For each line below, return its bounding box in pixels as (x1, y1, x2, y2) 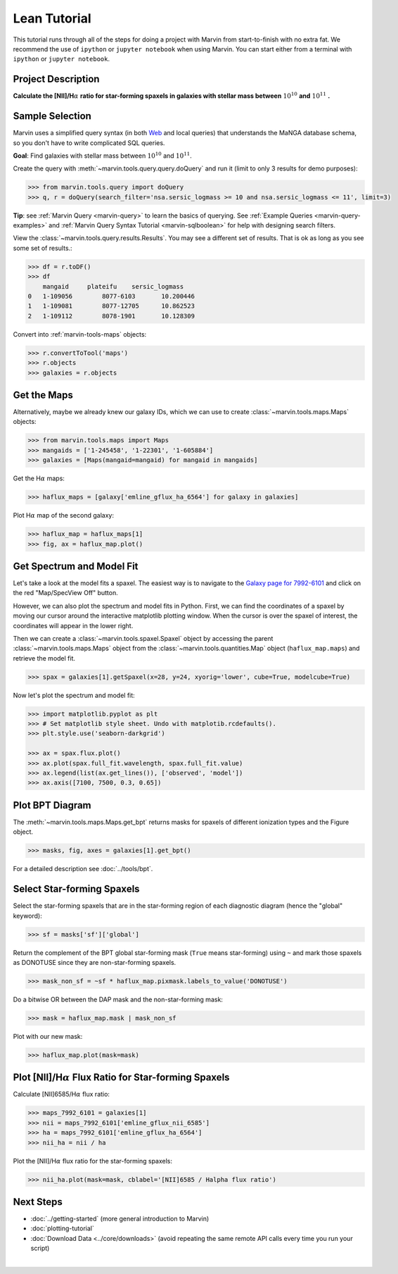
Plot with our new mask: (13, 1032, 83, 1040)
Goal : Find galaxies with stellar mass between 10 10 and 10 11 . (13, 151, 193, 160)
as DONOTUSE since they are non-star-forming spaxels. (13, 958, 176, 966)
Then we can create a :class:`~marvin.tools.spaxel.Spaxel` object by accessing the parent (13, 634, 274, 642)
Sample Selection (13, 110, 91, 123)
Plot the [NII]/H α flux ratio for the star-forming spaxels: (13, 1156, 172, 1165)
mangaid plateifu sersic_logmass (42, 282, 184, 290)
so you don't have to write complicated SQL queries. (13, 138, 165, 147)
